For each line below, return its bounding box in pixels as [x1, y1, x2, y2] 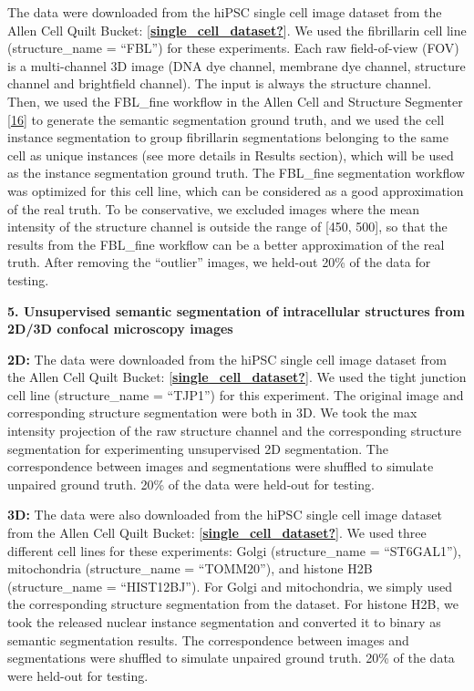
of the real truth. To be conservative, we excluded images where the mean [7, 199, 420, 218]
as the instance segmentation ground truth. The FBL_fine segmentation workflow [7, 163, 465, 182]
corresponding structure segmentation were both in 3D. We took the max [7, 403, 417, 422]
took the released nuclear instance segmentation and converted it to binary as [7, 613, 441, 631]
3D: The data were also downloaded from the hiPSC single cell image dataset [7, 505, 442, 524]
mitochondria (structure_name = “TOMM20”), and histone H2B [7, 559, 373, 578]
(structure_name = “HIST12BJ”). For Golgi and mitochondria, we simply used [7, 576, 452, 595]
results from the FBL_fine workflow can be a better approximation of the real [7, 234, 445, 253]
